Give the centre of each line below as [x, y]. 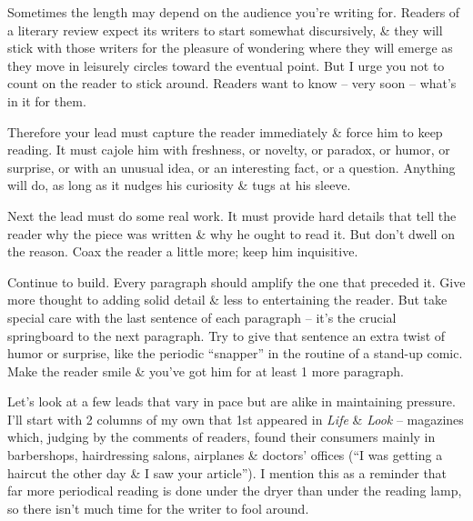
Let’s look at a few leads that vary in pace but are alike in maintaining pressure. [231, 401]
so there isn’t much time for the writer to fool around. [158, 508]
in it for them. [47, 100]
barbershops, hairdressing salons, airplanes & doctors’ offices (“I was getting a [225, 455]
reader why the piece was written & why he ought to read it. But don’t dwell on [231, 233]
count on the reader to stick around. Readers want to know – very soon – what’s [232, 83]
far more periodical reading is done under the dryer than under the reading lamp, [235, 491]
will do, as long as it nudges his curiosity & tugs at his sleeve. [179, 185]
